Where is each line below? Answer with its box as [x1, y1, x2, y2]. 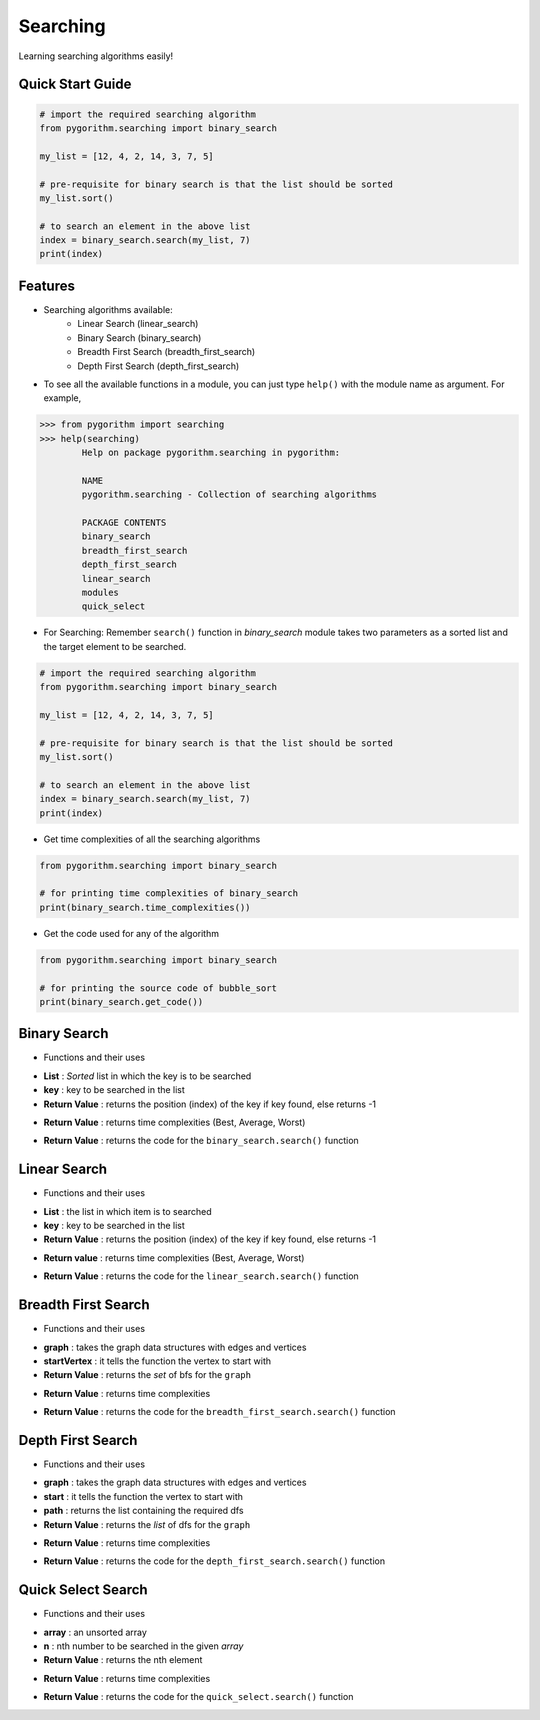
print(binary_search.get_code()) [39, 996, 204, 1007]
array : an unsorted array [43, 1626, 147, 1638]
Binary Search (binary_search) [77, 331, 202, 344]
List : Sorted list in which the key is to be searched [43, 1070, 252, 1082]
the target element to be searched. [43, 640, 187, 652]
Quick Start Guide [18, 76, 132, 93]
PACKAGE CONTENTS [81, 517, 167, 529]
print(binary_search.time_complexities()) [39, 901, 251, 913]
